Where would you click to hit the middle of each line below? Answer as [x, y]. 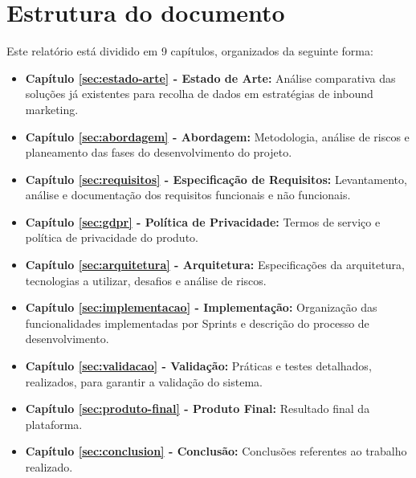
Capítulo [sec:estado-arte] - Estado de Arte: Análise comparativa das [210, 78]
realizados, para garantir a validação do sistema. [144, 381]
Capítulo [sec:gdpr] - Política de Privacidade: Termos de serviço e [203, 221]
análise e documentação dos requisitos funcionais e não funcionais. [188, 195]
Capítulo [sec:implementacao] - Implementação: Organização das [201, 307]
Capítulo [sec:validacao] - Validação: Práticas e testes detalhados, [198, 366]
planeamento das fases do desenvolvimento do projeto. [159, 152]
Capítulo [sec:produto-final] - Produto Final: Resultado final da [198, 409]
